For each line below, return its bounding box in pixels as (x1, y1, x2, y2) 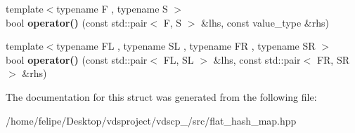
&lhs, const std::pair (213, 52, 301, 66)
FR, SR (316, 52, 349, 66)
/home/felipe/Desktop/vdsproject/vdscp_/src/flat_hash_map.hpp (6, 113, 297, 127)
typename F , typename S (56, 1, 168, 15)
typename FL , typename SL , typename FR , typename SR (56, 38, 316, 53)
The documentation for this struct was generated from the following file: (6, 89, 317, 104)
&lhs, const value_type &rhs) (201, 15, 329, 29)
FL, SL (163, 52, 194, 66)
